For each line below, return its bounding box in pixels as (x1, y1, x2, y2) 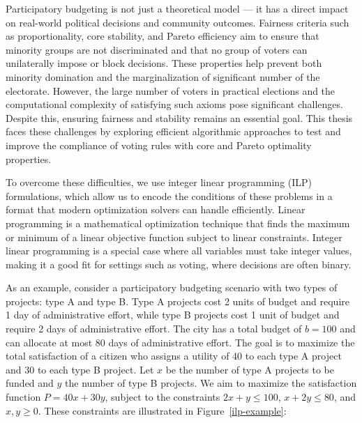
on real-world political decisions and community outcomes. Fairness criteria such (6, 15, 349, 29)
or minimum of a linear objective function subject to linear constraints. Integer (6, 229, 342, 244)
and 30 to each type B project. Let (6, 362, 154, 376)
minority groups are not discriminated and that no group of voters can (6, 42, 308, 56)
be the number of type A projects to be (165, 362, 334, 376)
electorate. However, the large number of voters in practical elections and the (6, 83, 335, 98)
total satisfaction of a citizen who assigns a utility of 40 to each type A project (6, 348, 342, 363)
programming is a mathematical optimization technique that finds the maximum (6, 215, 350, 230)
